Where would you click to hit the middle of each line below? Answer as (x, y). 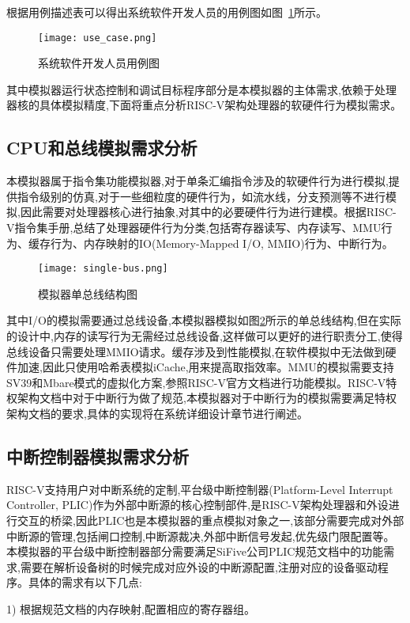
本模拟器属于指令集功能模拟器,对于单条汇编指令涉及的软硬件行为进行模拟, (197, 181)
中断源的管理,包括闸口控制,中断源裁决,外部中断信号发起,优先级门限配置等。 (201, 536)
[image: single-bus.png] (103, 269)
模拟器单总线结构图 (88, 293)
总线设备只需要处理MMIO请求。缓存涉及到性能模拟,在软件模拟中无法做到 (196, 351)
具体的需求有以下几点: (85, 582)
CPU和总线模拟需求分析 (102, 148)
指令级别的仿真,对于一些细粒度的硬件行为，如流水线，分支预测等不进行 (201, 196)
